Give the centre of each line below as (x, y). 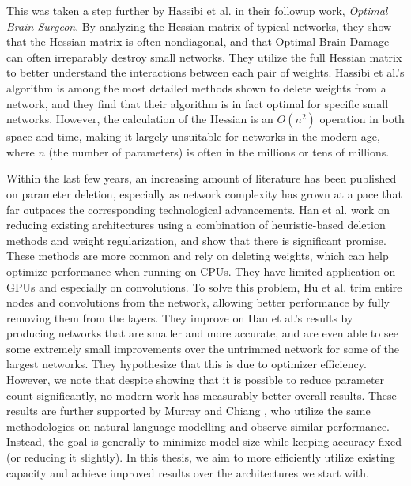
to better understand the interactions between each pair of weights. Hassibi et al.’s (205, 72)
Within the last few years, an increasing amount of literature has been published (202, 178)
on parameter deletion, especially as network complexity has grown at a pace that (204, 193)
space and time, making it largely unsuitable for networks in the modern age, (193, 136)
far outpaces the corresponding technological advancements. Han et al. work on (198, 209)
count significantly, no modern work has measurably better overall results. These (202, 395)
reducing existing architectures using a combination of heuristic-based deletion (196, 225)
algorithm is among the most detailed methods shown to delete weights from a (196, 87)
